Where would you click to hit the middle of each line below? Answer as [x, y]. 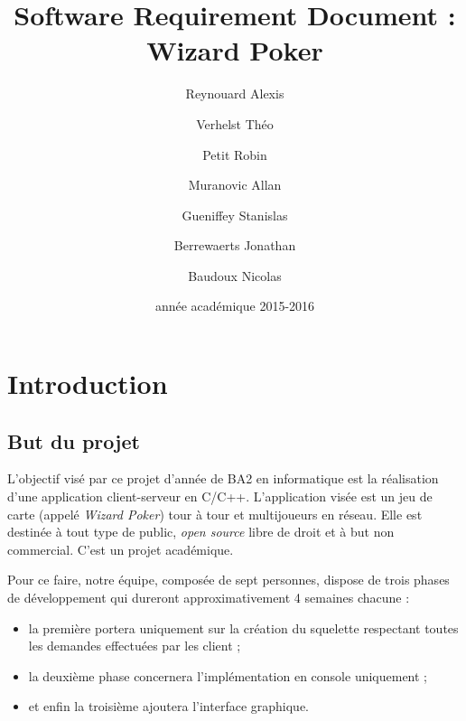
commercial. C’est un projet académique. [121, 549]
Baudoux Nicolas [235, 275]
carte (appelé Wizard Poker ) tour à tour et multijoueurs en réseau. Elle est [215, 514]
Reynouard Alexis [235, 94]
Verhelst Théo [235, 123]
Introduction [88, 384]
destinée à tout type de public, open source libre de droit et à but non [201, 532]
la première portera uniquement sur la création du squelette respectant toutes [243, 627]
